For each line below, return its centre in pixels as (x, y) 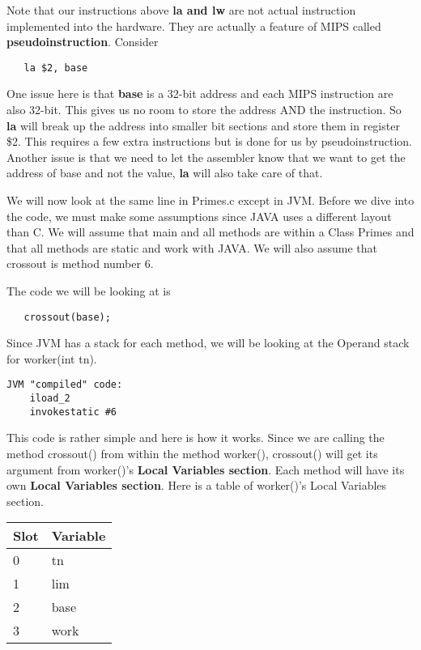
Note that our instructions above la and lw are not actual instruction (181, 10)
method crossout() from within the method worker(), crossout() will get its (192, 453)
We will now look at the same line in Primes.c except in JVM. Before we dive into (210, 200)
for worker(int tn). (52, 358)
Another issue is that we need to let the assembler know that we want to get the (206, 157)
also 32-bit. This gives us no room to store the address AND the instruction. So (204, 110)
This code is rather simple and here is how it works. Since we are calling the (196, 438)
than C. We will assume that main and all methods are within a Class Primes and (210, 232)
